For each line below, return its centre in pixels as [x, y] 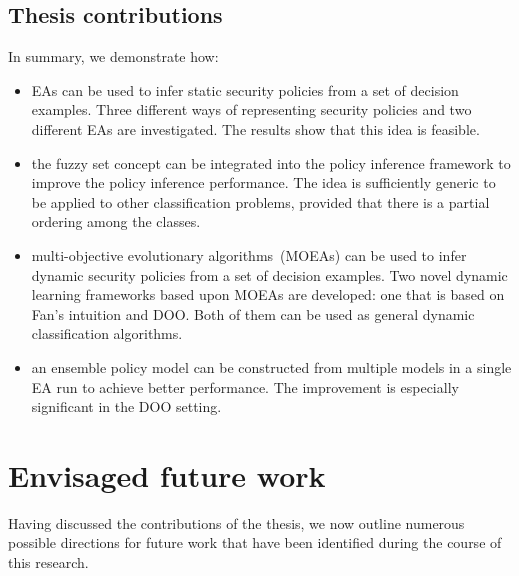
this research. [48, 562]
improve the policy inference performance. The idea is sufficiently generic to [263, 182]
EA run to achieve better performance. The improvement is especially [245, 386]
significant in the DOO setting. [126, 406]
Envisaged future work [167, 474]
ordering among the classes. [116, 221]
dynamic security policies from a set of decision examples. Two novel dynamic [269, 274]
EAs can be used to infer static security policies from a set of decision [245, 89]
